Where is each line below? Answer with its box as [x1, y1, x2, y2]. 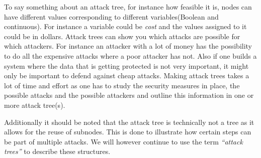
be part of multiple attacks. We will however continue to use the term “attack [4, 136, 243, 146]
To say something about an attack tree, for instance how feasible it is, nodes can [4, 2, 252, 12]
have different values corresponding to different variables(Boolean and [4, 11, 219, 22]
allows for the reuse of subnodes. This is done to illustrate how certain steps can [4, 126, 251, 137]
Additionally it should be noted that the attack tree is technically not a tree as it [4, 116, 254, 127]
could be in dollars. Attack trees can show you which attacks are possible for [4, 31, 240, 41]
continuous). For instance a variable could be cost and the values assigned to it [4, 21, 247, 32]
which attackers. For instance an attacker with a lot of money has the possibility [4, 41, 252, 51]
